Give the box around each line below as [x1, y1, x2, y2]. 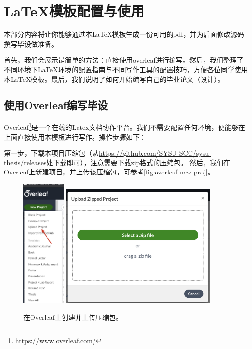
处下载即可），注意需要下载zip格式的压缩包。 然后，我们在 [46, 157, 230, 167]
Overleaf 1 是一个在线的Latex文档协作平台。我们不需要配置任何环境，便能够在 [4, 121, 245, 132]
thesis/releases [4, 157, 47, 167]
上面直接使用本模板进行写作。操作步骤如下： [4, 131, 146, 142]
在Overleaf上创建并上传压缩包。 [23, 312, 123, 322]
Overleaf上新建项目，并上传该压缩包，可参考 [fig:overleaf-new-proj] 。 [4, 167, 215, 177]
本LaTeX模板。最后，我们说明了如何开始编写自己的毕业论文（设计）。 [4, 74, 224, 84]
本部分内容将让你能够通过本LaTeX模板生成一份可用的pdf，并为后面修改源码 [4, 29, 244, 39]
